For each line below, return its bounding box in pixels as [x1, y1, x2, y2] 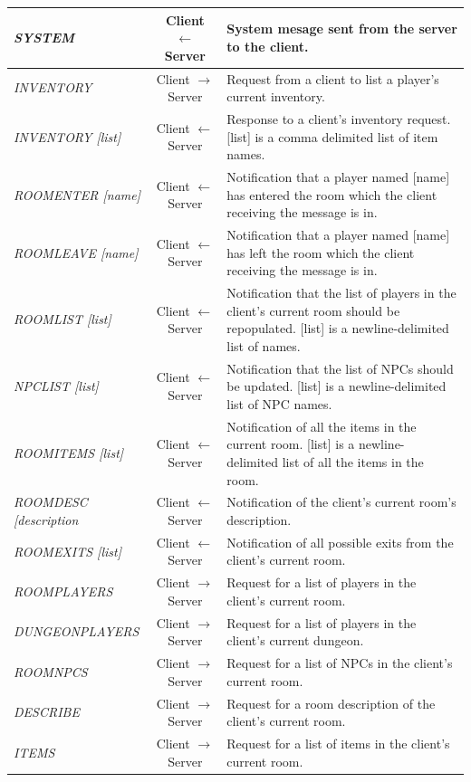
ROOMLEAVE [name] [14, 243, 139, 262]
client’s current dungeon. [226, 631, 364, 650]
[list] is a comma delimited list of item [226, 127, 438, 146]
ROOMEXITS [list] [14, 541, 121, 560]
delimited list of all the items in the [226, 452, 424, 471]
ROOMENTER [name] [14, 185, 141, 204]
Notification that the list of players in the [226, 283, 457, 302]
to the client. [226, 36, 309, 55]
